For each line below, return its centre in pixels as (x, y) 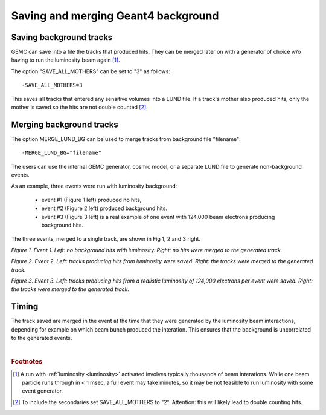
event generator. (43, 391)
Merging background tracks (65, 124)
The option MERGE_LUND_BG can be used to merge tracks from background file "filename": (126, 139)
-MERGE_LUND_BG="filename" (62, 153)
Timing (25, 306)
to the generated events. (42, 338)
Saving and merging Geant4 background (115, 16)
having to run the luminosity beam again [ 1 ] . (66, 60)
